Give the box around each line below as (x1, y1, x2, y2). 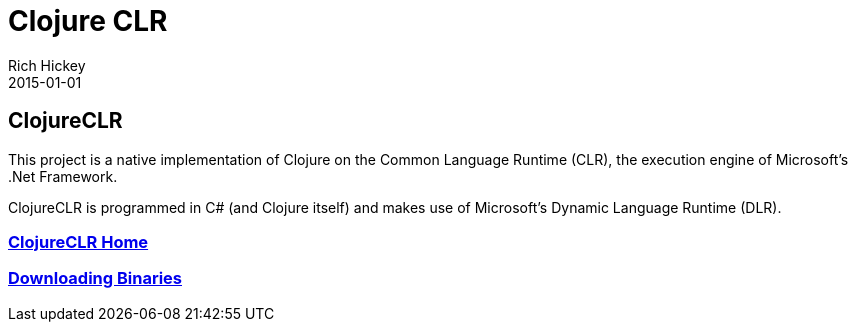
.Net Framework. (8, 167, 118, 185)
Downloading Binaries (8, 268, 182, 289)
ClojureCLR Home (8, 231, 149, 252)
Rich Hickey (8, 56, 86, 74)
